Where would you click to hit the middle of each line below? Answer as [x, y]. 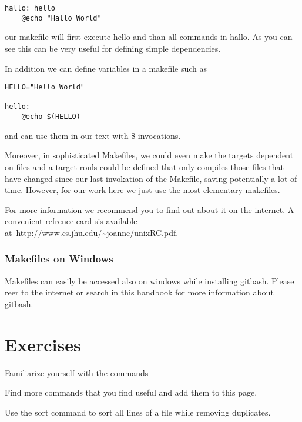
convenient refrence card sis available [71, 221]
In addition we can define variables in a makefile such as [106, 68]
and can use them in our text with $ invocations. [93, 135]
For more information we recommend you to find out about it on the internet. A [150, 209]
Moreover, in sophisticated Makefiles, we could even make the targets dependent [149, 155]
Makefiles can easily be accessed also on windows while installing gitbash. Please [150, 280]
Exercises [43, 344]
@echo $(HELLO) [51, 117]
